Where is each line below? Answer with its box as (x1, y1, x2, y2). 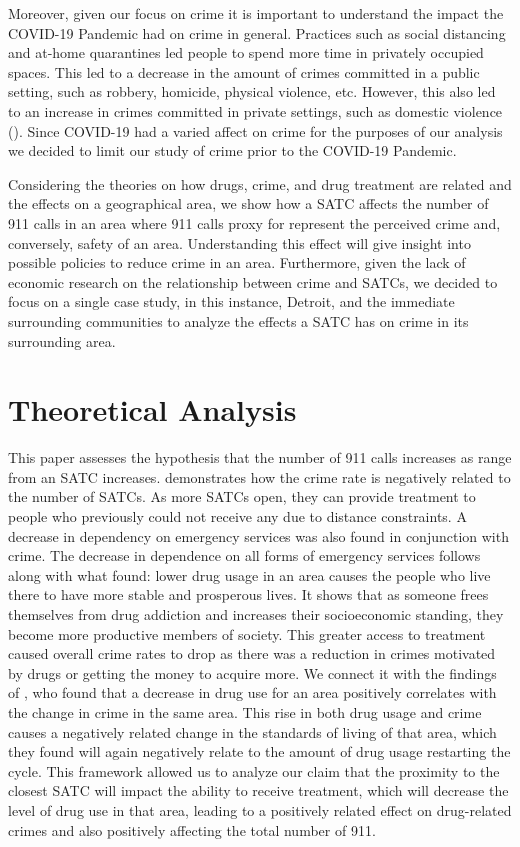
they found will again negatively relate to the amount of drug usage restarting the (8, 741, 511, 762)
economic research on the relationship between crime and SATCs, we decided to (8, 271, 498, 292)
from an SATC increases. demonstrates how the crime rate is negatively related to (8, 466, 511, 487)
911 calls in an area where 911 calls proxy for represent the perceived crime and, (8, 212, 501, 233)
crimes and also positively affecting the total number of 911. (8, 819, 376, 840)
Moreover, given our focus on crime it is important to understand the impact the (8, 3, 504, 23)
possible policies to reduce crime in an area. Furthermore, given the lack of (8, 252, 466, 273)
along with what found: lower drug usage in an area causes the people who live (8, 564, 491, 585)
